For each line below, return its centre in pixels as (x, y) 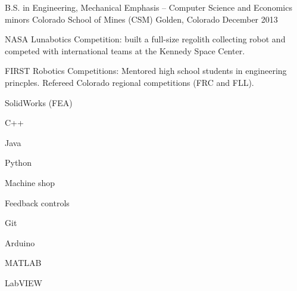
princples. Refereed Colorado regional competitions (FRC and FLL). (129, 82)
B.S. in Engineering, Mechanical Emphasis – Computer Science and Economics (148, 7)
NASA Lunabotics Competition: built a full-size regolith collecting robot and (145, 39)
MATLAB (23, 263)
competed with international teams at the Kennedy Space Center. (125, 50)
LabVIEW (24, 282)
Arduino (20, 242)
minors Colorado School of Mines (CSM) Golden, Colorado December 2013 (141, 19)
